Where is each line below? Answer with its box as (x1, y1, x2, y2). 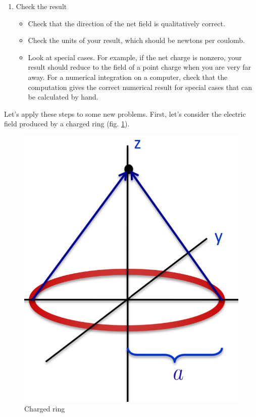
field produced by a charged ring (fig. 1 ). (4, 118, 130, 129)
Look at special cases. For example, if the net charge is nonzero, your (28, 52, 242, 62)
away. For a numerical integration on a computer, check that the (28, 71, 228, 82)
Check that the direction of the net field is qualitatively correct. (28, 18, 225, 28)
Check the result (16, 1, 67, 11)
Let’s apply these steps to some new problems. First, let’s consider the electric (4, 108, 246, 119)
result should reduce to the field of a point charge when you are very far (28, 62, 251, 72)
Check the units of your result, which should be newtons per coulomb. (28, 35, 245, 45)
